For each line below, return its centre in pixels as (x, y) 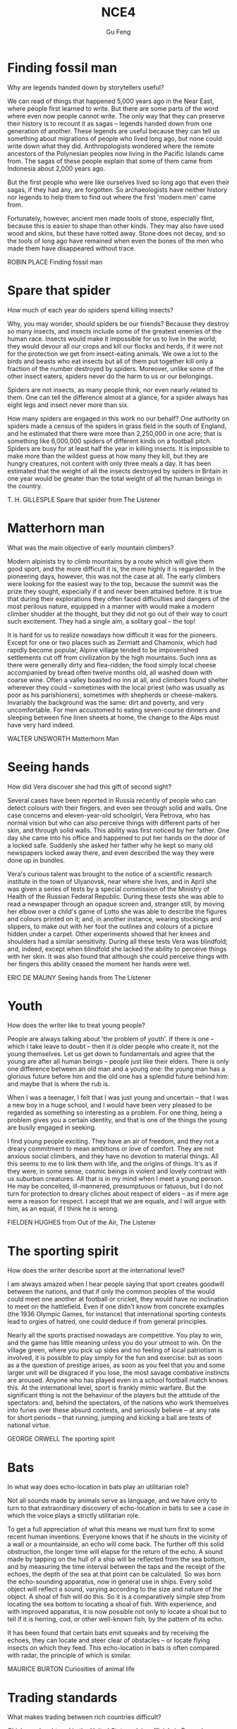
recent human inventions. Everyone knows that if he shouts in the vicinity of (117, 1537)
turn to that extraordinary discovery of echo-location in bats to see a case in (118, 1508)
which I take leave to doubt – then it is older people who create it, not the (113, 1046)
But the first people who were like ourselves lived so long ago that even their (119, 182)
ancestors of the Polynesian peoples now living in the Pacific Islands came (116, 153)
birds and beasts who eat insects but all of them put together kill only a (110, 361)
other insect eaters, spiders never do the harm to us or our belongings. (110, 376)
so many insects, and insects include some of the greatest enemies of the (115, 331)
